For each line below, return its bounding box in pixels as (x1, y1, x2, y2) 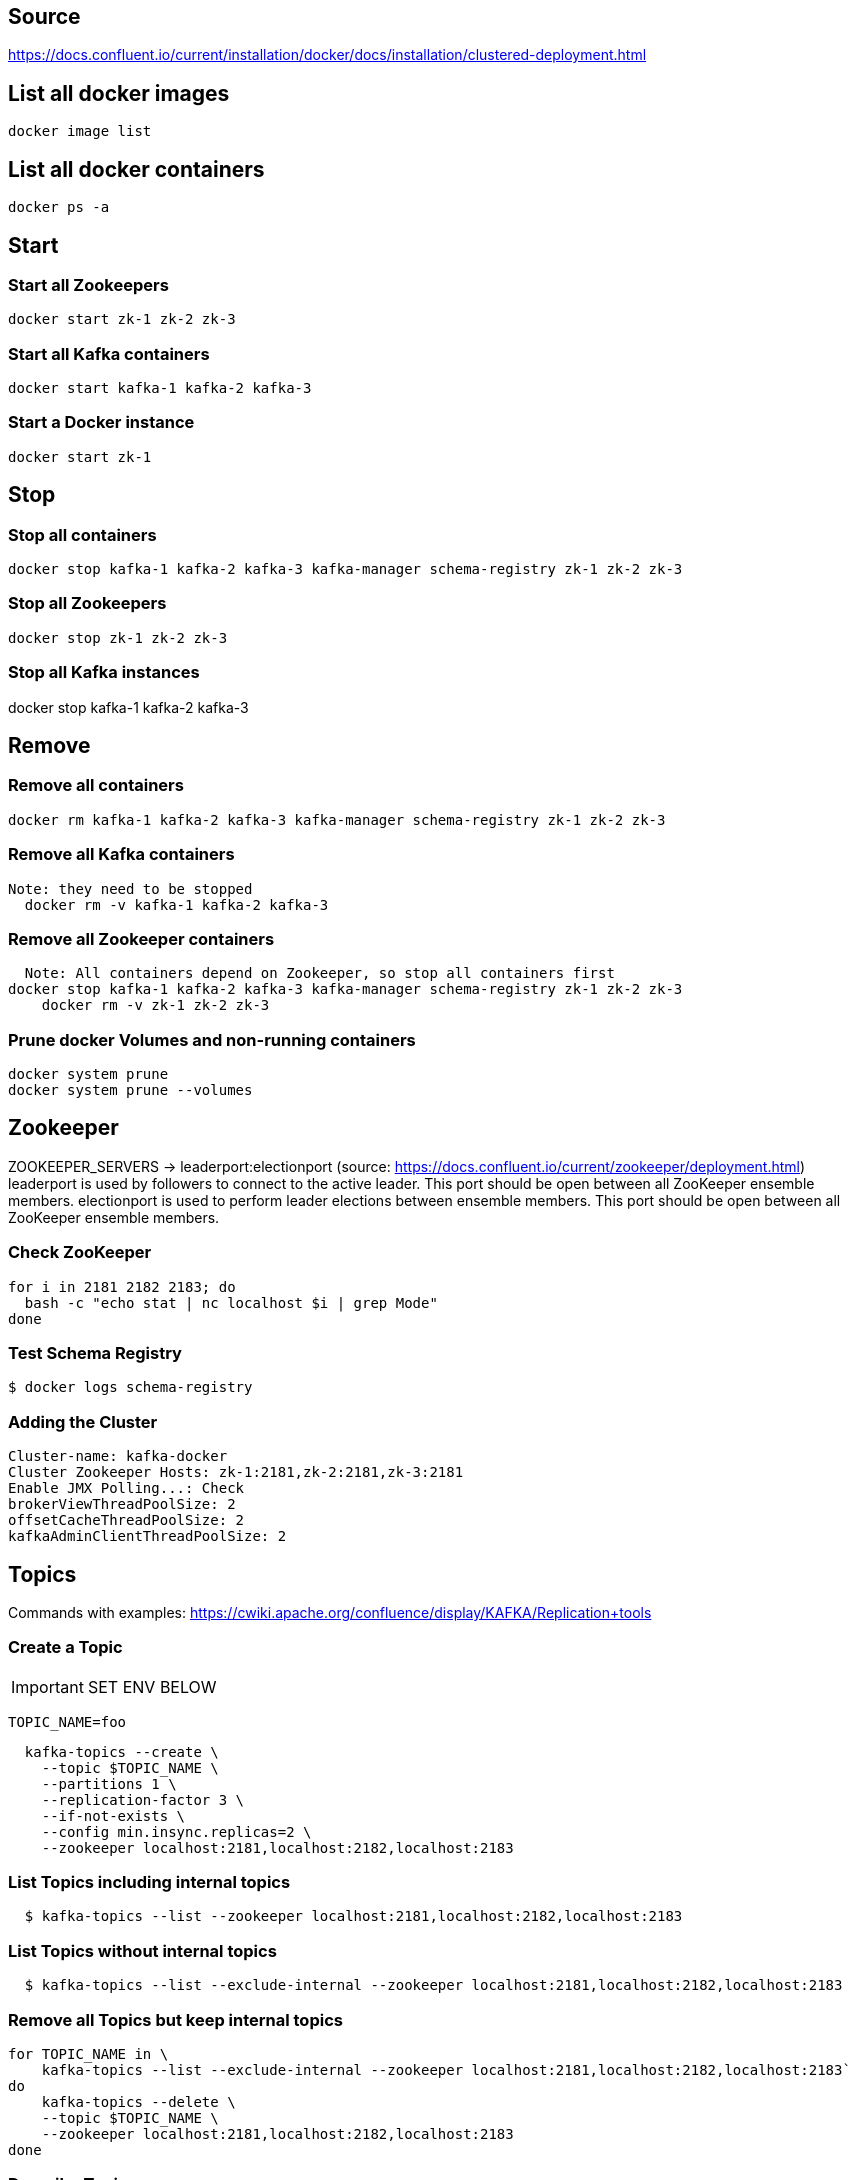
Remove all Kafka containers (8, 844, 235, 865)
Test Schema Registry (8, 1342, 182, 1363)
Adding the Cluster (8, 1411, 158, 1432)
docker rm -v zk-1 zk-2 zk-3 (41, 997, 270, 1014)
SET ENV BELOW (87, 1676, 217, 1697)
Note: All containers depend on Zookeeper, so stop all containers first (24, 965, 615, 982)
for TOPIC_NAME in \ (8, 2045, 169, 2062)
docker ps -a (8, 199, 110, 216)
